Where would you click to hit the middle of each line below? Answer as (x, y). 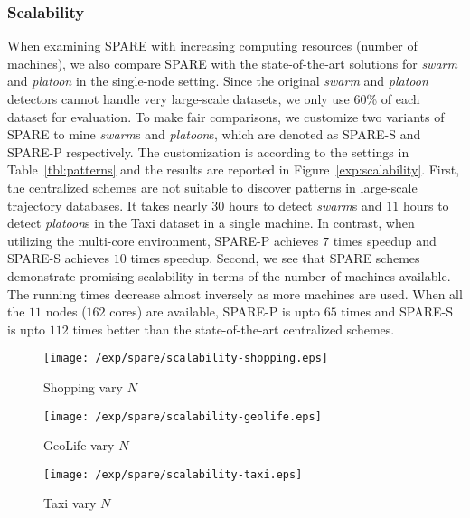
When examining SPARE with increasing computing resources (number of (212, 46)
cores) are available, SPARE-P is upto (215, 311)
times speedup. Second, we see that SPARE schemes (275, 258)
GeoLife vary (79, 445)
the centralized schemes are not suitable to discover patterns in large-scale (212, 187)
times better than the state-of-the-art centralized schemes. (234, 329)
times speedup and (385, 240)
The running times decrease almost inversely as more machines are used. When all (235, 293)
